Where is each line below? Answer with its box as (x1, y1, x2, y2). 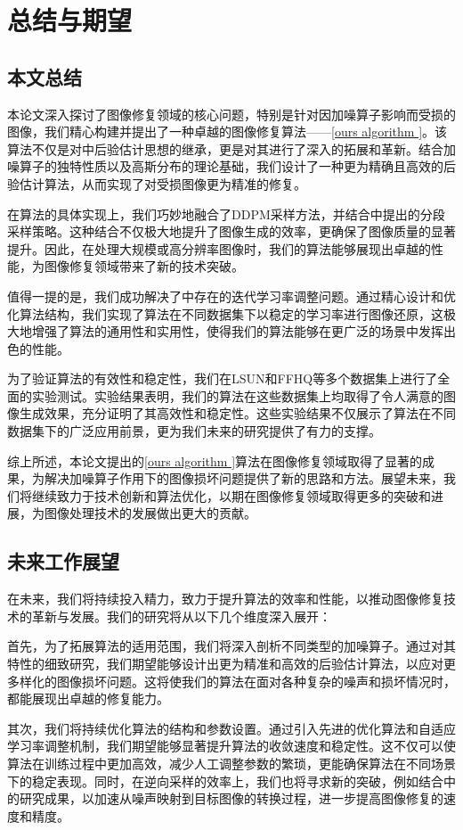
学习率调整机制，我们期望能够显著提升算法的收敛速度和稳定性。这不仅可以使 (7, 736, 456, 755)
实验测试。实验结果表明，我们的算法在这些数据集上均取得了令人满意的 (31, 386, 443, 405)
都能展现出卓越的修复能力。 (7, 689, 169, 708)
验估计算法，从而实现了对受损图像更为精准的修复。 (7, 174, 306, 193)
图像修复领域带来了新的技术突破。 (44, 257, 244, 275)
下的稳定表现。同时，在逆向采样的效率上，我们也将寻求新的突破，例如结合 (7, 771, 443, 790)
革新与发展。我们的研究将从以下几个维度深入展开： (31, 606, 331, 625)
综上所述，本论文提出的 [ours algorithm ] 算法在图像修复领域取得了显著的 (7, 451, 423, 470)
